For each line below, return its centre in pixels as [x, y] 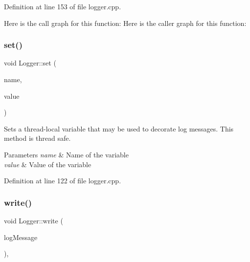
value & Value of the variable [48, 164]
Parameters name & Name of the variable [66, 154]
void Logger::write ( [34, 220]
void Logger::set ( [30, 63]
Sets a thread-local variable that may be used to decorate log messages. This [119, 128]
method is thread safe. [37, 138]
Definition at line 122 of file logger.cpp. [63, 181]
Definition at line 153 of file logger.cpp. [63, 6]
